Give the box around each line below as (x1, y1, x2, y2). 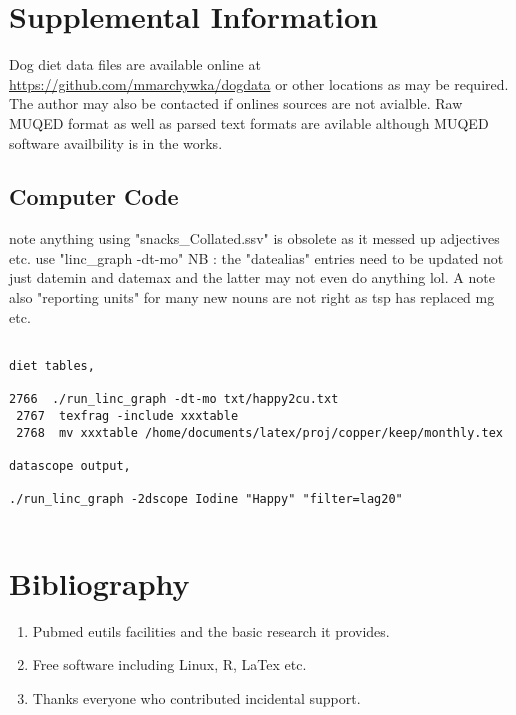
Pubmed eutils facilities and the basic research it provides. (32, 620, 390, 641)
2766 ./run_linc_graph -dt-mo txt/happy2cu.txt (9, 392, 339, 407)
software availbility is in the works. (9, 132, 223, 153)
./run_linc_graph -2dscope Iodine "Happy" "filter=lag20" (9, 492, 403, 507)
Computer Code (9, 181, 179, 212)
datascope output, (9, 458, 131, 473)
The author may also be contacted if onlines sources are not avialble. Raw (9, 93, 463, 114)
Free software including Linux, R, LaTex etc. (32, 654, 307, 675)
